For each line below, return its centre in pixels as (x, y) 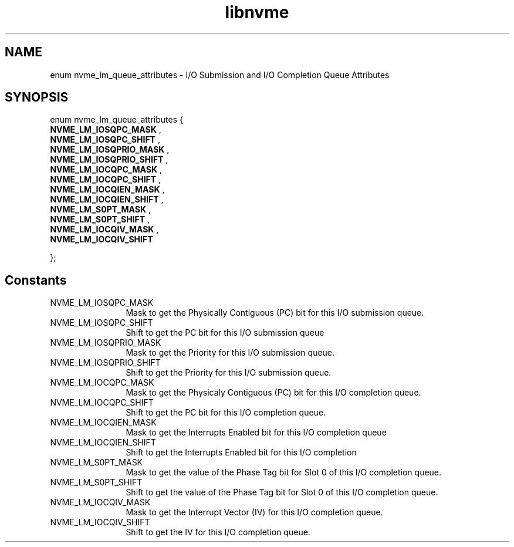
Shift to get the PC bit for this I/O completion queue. (226, 413)
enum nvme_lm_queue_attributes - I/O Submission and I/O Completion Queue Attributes (220, 75)
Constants (36, 280)
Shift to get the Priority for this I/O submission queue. (229, 373)
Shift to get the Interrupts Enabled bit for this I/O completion (241, 453)
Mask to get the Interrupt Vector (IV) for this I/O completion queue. (254, 512)
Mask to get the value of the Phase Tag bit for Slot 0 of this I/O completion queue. (284, 472)
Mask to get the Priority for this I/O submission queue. (230, 353)
